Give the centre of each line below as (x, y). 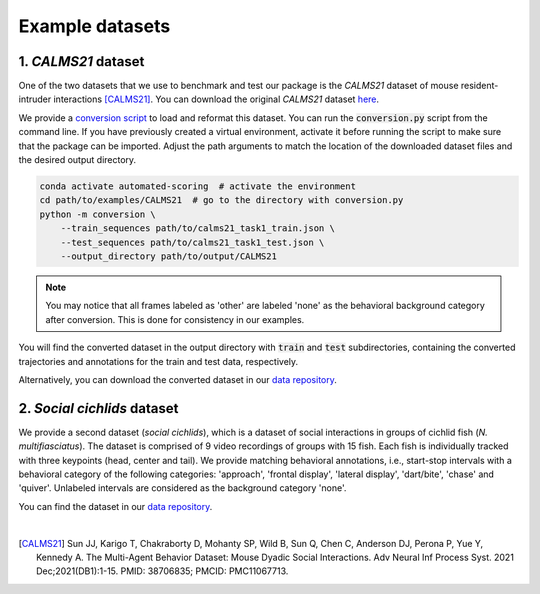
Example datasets (94, 26)
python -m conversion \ (98, 214)
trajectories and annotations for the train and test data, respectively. (158, 361)
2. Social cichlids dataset (98, 408)
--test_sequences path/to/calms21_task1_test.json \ (192, 242)
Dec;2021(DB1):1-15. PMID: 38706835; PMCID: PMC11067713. (162, 571)
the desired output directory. (77, 160)
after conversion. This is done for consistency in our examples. (175, 319)
